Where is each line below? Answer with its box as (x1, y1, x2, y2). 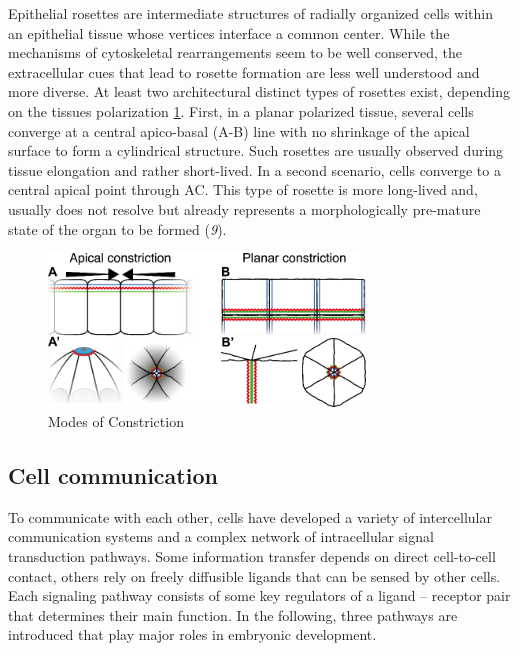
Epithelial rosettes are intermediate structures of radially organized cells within (8, 3, 494, 23)
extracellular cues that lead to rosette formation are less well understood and (8, 61, 480, 82)
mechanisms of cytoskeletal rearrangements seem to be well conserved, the (8, 42, 462, 63)
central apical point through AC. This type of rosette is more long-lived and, (8, 179, 478, 200)
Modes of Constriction (48, 410, 184, 431)
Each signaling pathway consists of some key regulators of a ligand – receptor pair (8, 585, 511, 606)
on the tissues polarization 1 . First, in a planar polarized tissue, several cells (8, 100, 474, 121)
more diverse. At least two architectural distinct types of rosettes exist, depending (8, 81, 510, 102)
